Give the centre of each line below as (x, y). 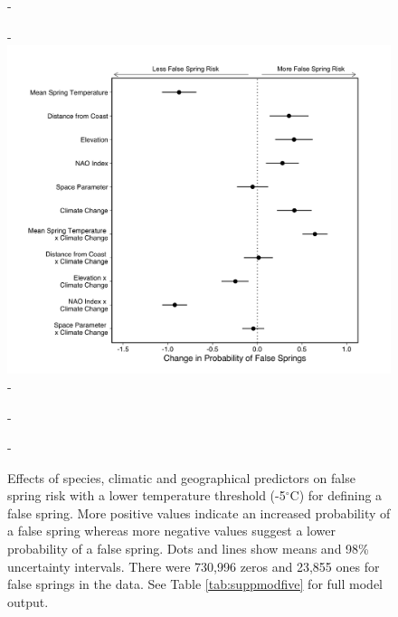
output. (28, 601)
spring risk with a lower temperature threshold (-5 (147, 495)
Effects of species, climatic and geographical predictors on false (181, 477)
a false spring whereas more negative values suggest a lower (171, 531)
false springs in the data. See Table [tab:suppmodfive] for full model (195, 584)
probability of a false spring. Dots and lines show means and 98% (188, 549)
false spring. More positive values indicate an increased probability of (199, 513)
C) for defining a (336, 495)
